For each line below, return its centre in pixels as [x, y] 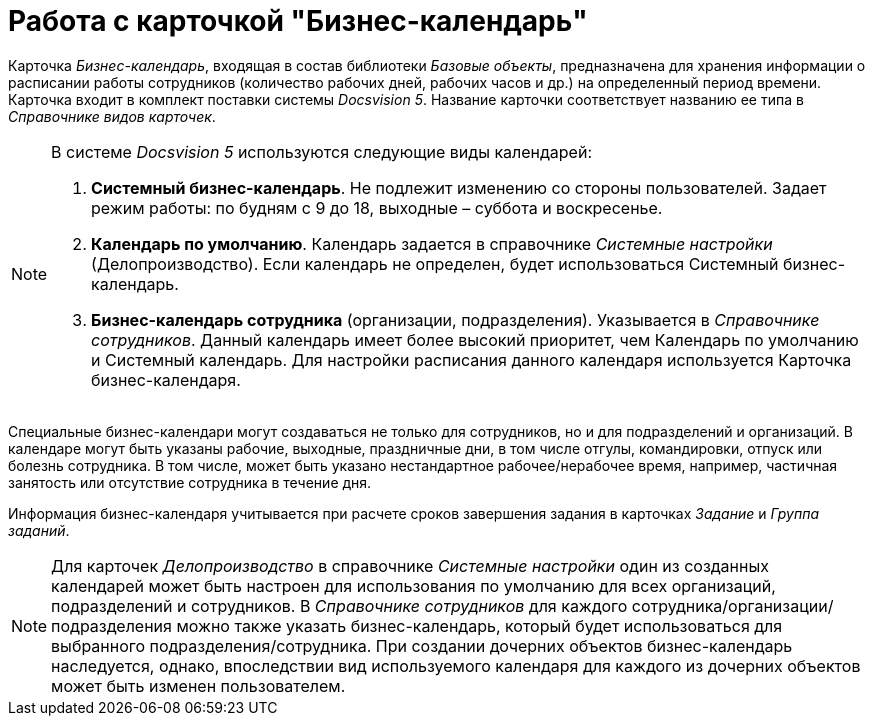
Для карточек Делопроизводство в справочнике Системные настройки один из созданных [410, 565]
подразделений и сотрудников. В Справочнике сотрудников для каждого [339, 605]
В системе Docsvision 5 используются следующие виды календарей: [322, 151]
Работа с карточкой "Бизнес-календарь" [298, 21]
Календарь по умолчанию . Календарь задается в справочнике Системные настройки [432, 243]
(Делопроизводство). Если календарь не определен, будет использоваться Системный [435, 263]
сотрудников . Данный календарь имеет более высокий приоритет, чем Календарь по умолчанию [475, 339]
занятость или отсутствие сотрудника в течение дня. [190, 482]
